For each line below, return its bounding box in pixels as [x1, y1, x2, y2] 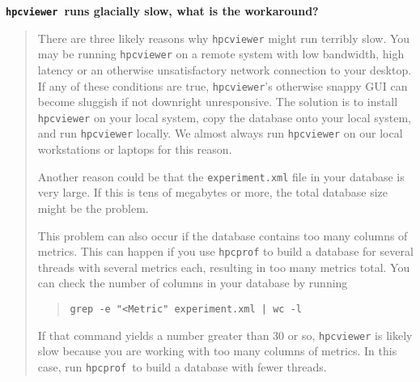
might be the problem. [37, 199, 149, 216]
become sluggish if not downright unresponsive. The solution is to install [37, 93, 398, 110]
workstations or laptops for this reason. [37, 141, 232, 158]
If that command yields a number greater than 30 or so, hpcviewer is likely [37, 326, 413, 343]
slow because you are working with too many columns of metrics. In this [37, 342, 397, 359]
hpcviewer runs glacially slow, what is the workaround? [6, 2, 319, 19]
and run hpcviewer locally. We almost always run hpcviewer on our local [37, 125, 403, 142]
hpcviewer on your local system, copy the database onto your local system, [37, 108, 411, 125]
